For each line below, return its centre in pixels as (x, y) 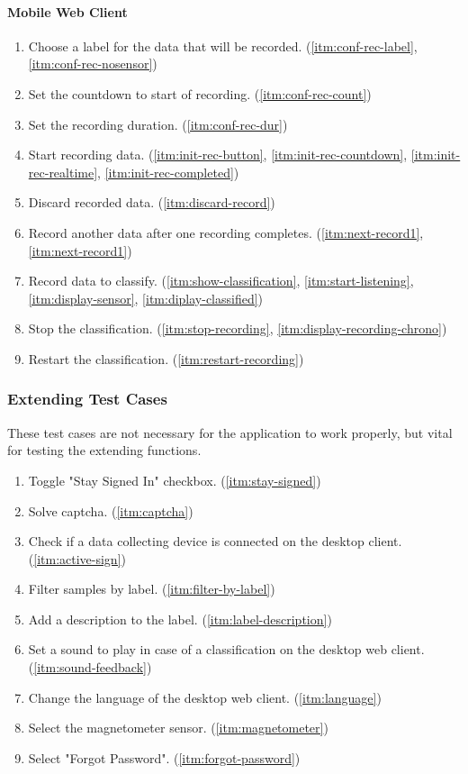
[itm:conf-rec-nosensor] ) (93, 64)
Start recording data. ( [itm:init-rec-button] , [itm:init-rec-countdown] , (218, 155)
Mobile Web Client (67, 11)
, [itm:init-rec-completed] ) (168, 172)
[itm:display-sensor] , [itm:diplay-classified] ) (146, 298)
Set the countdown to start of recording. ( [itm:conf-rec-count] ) (200, 93)
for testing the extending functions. (104, 450)
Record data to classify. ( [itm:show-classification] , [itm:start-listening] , (221, 281)
